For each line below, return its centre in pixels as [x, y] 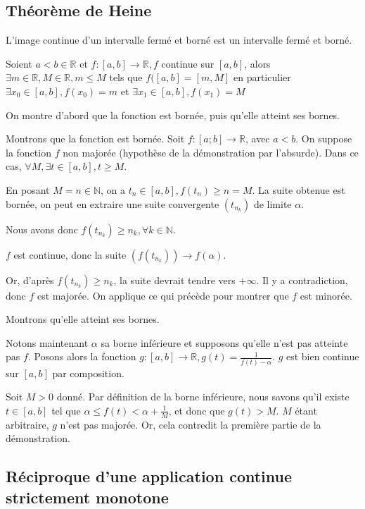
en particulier [262, 77]
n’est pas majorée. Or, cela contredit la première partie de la [191, 424]
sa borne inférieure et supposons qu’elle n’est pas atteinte [224, 342]
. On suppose [324, 139]
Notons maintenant [47, 342]
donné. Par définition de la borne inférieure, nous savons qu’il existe [203, 397]
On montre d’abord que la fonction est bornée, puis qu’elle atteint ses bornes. [173, 115]
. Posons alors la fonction [82, 356]
